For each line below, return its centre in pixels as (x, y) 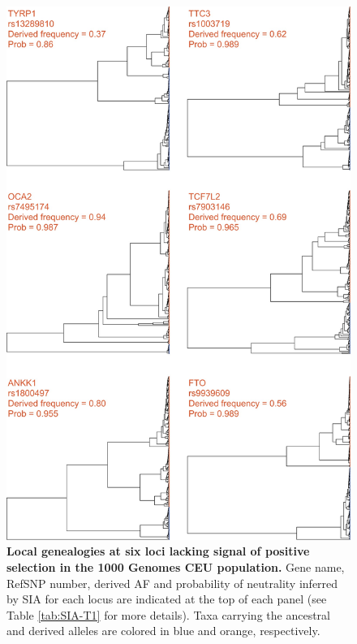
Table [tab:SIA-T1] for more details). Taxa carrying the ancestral (168, 614)
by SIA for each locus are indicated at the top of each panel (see (167, 599)
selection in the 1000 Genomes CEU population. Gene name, (176, 567)
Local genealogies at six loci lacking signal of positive (158, 551)
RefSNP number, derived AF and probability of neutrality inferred (172, 583)
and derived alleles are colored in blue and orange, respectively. (163, 631)
